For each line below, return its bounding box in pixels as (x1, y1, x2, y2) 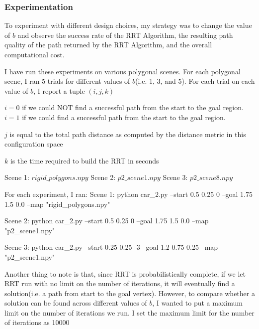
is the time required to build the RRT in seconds (10, 155, 159, 165)
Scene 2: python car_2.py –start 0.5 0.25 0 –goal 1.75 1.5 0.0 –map (4, 215, 209, 226)
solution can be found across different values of (4, 298, 147, 308)
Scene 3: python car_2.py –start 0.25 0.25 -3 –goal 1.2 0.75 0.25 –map (4, 242, 218, 252)
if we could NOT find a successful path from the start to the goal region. (22, 102, 244, 113)
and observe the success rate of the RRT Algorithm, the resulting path (17, 29, 233, 40)
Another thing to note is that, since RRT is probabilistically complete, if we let (4, 268, 246, 279)
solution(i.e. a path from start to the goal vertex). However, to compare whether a (4, 288, 255, 298)
